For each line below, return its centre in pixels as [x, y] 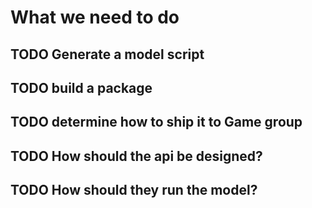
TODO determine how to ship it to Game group [156, 122]
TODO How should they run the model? [134, 190]
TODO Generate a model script [107, 54]
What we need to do [95, 17]
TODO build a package [81, 87]
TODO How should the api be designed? [136, 156]
